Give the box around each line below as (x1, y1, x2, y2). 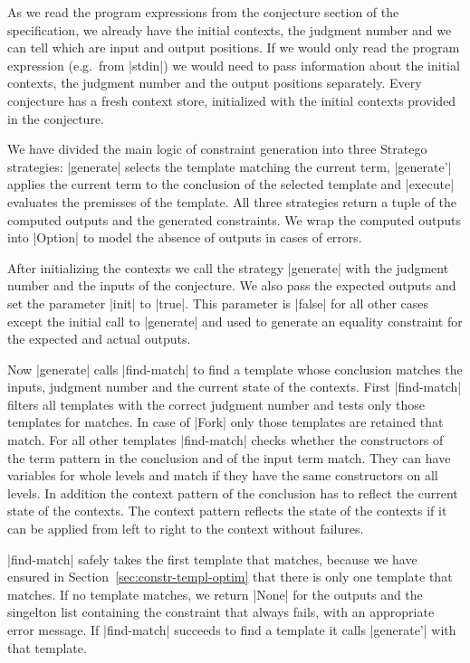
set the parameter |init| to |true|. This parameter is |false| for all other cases (7, 293, 429, 312)
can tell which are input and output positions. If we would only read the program (7, 38, 460, 57)
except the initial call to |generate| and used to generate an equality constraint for (7, 311, 463, 330)
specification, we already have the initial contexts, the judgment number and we (7, 20, 452, 39)
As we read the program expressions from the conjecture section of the (7, 3, 399, 21)
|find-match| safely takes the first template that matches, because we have (7, 549, 417, 568)
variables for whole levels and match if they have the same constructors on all (7, 466, 438, 485)
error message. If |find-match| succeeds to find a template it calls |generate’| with (7, 620, 456, 639)
